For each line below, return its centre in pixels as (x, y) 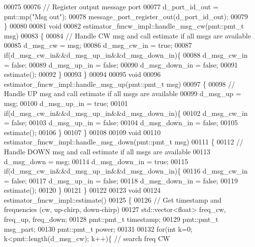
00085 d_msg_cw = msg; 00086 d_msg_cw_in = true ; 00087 (98, 45)
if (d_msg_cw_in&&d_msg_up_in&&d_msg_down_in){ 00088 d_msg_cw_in (126, 54)
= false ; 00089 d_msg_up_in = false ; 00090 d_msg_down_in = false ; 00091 (121, 64)
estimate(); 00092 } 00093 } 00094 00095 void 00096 (82, 74)
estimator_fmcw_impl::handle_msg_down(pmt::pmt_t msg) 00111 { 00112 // (124, 142)
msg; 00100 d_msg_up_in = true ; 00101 (66, 103)
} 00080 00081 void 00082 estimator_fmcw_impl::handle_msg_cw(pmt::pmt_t (124, 26)
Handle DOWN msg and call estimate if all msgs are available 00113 (107, 151)
